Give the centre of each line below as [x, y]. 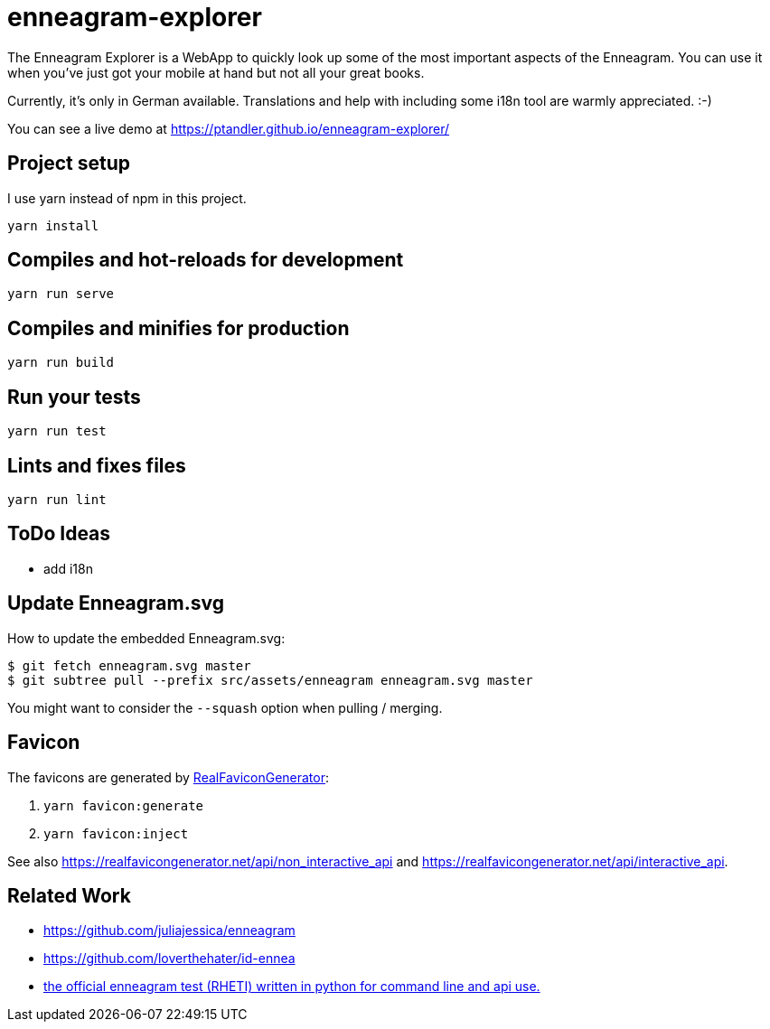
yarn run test [57, 431]
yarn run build [61, 363]
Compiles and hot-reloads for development [206, 260]
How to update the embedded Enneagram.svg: [146, 638]
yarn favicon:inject [116, 833]
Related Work [69, 895]
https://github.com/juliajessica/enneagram [169, 931]
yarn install [53, 225]
